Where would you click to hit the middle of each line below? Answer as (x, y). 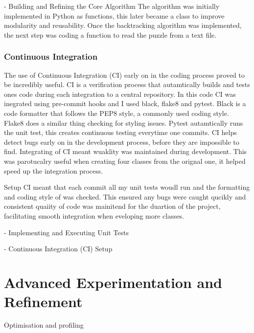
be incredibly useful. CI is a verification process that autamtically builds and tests (127, 84)
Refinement (43, 301)
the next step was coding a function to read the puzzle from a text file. (110, 34)
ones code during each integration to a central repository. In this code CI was (120, 94)
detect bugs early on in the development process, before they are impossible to (122, 142)
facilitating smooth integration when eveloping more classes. (94, 215)
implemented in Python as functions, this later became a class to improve (114, 15)
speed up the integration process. (54, 170)
